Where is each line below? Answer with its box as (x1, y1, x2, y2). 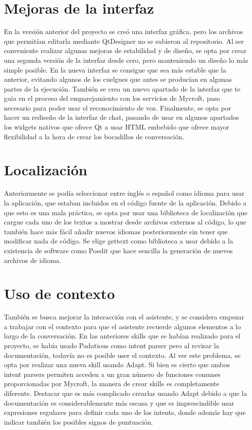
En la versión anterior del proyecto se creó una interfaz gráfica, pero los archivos (4, 26, 243, 37)
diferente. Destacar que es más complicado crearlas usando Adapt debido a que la (4, 388, 247, 398)
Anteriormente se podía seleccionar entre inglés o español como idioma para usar (4, 188, 245, 198)
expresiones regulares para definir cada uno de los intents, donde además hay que (4, 407, 246, 417)
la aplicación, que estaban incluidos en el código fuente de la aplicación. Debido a (4, 197, 247, 207)
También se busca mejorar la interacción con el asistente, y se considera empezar (4, 312, 245, 322)
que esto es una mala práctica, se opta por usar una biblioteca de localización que (4, 207, 248, 217)
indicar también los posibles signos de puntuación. (4, 416, 153, 427)
